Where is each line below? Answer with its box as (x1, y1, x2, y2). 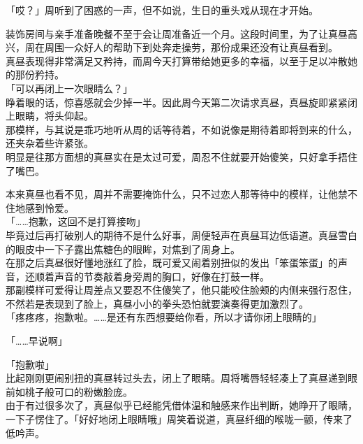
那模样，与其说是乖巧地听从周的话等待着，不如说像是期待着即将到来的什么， (6, 122, 357, 136)
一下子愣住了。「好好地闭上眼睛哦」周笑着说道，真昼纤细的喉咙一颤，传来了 (6, 412, 353, 427)
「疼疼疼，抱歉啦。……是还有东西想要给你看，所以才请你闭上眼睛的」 (6, 310, 322, 324)
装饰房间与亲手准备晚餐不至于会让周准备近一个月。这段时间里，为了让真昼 (6, 26, 348, 41)
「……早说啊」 (6, 334, 68, 348)
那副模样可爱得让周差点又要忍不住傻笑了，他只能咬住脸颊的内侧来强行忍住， (6, 282, 357, 297)
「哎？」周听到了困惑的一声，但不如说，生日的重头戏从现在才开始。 (6, 3, 318, 17)
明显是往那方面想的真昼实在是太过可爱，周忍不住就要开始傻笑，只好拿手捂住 (6, 149, 357, 164)
